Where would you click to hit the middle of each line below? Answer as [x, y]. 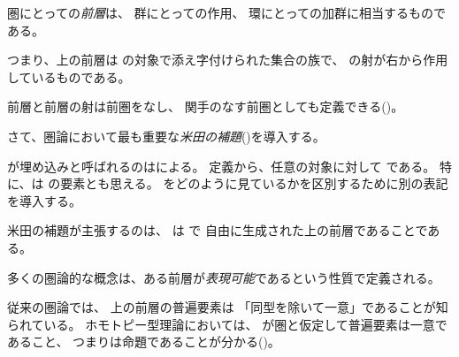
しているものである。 [69, 76]
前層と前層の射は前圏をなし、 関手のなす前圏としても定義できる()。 [206, 106]
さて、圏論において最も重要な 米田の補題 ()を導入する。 [166, 136]
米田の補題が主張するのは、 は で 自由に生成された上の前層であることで [218, 230]
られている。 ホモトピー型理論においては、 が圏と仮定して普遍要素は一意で [227, 324]
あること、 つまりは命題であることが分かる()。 [144, 342]
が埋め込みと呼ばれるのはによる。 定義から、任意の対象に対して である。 [222, 166]
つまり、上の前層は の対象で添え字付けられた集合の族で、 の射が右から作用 [228, 60]
